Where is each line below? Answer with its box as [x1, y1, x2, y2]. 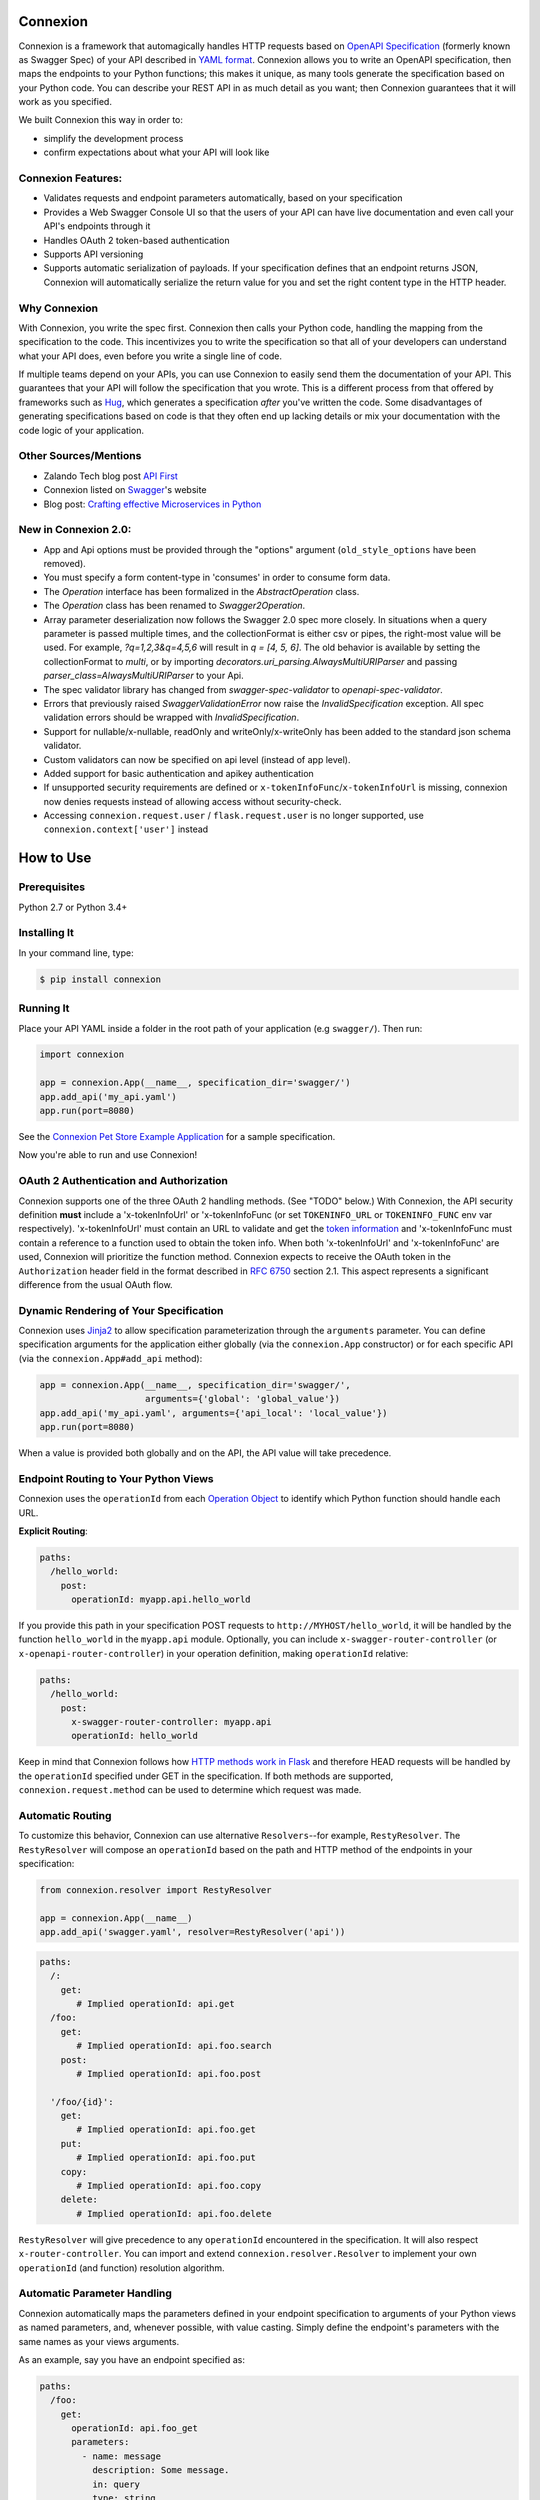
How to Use [18, 850, 92, 867]
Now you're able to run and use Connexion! [18, 1149, 198, 1161]
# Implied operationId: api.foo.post [76, 2068, 262, 2079]
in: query [91, 2478, 140, 2490]
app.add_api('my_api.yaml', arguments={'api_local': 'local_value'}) [39, 1407, 388, 1419]
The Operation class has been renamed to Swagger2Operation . [43, 600, 306, 612]
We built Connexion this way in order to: [18, 114, 184, 126]
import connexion [39, 1049, 125, 1060]
